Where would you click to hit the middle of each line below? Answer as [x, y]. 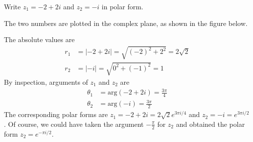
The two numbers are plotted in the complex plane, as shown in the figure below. [126, 23]
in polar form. [122, 6]
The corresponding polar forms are [56, 114]
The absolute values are [39, 39]
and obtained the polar [210, 124]
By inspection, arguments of [46, 82]
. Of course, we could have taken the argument [74, 124]
